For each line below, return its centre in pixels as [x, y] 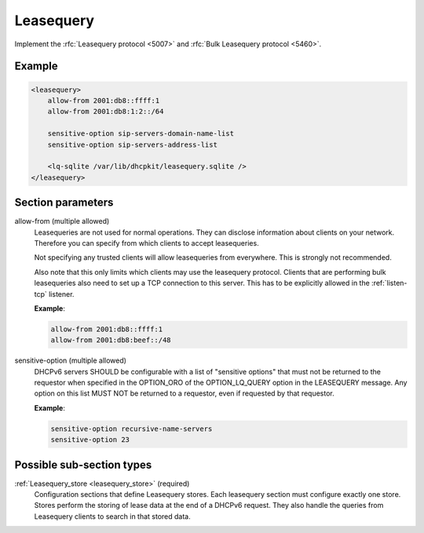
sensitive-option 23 [90, 440]
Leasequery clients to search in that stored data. [113, 516]
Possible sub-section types [83, 464]
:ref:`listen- [389, 283]
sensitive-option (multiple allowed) [71, 360]
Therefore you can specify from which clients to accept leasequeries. [146, 243]
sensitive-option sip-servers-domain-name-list [141, 134]
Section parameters [64, 203]
